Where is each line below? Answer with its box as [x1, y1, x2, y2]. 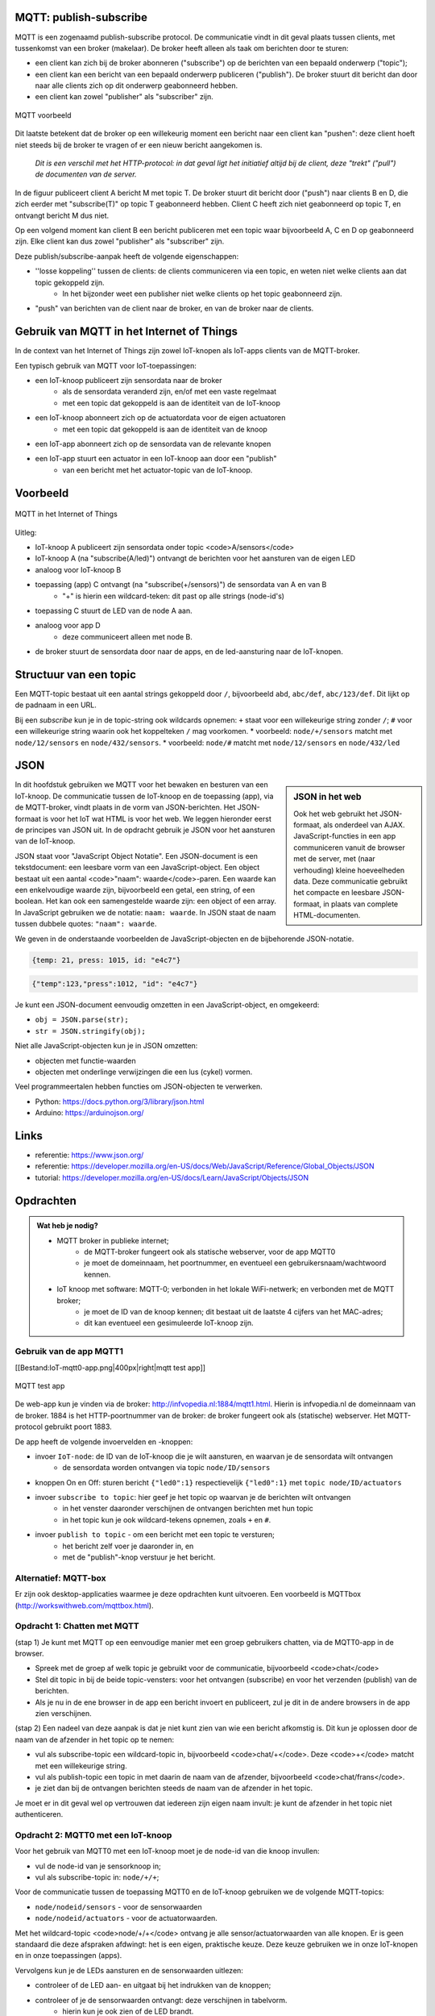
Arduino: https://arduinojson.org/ [35, 1108, 144, 1118]
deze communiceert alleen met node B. [62, 631, 193, 641]
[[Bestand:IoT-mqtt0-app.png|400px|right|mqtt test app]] [14, 1363, 205, 1372]
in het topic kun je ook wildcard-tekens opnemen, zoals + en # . [62, 1514, 271, 1524]
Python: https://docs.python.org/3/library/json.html [35, 1097, 205, 1106]
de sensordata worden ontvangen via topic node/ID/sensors [62, 1463, 271, 1472]
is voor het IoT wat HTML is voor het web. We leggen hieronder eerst [43, 814, 271, 823]
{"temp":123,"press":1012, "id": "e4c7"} [31, 980, 198, 989]
